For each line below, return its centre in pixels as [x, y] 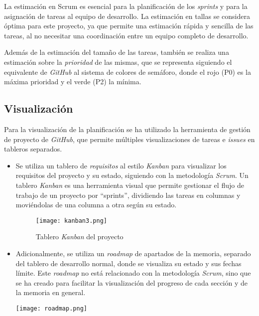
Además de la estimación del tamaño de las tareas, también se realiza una [117, 52]
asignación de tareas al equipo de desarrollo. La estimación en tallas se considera [127, 16]
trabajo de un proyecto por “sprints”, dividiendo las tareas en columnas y [128, 195]
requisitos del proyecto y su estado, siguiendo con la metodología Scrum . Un [132, 175]
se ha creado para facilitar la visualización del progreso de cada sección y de [131, 282]
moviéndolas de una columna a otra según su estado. [96, 205]
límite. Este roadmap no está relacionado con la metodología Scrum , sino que [133, 273]
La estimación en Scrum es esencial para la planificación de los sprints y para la [126, 6]
